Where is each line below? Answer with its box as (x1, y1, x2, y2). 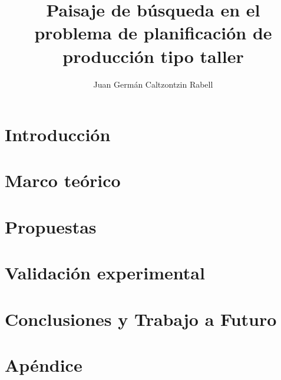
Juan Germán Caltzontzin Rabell (93, 78, 213, 90)
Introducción (5, 122, 111, 146)
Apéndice (5, 352, 82, 376)
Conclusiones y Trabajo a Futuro (5, 306, 277, 331)
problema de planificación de (34, 21, 272, 45)
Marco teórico (5, 168, 121, 192)
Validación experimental (5, 261, 205, 285)
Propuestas (5, 214, 97, 238)
